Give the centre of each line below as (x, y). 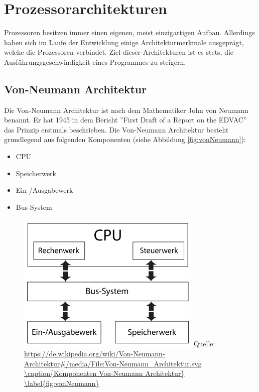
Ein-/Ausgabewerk (44, 190)
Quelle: (204, 344)
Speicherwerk (36, 173)
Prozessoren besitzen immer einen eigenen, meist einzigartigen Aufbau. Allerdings (129, 32)
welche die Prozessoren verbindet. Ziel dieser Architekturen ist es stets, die (119, 52)
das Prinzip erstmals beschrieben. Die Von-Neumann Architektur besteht (116, 129)
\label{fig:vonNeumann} (62, 383)
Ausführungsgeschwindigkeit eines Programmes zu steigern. (95, 61)
